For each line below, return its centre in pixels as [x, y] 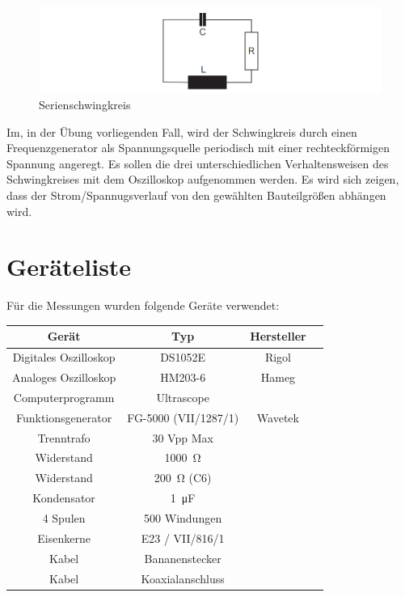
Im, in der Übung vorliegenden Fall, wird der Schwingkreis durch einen [182, 131]
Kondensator [64, 498]
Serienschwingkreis [85, 105]
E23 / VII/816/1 [183, 538]
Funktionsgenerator [64, 417]
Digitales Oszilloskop [64, 357]
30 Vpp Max [183, 437]
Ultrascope [183, 397]
